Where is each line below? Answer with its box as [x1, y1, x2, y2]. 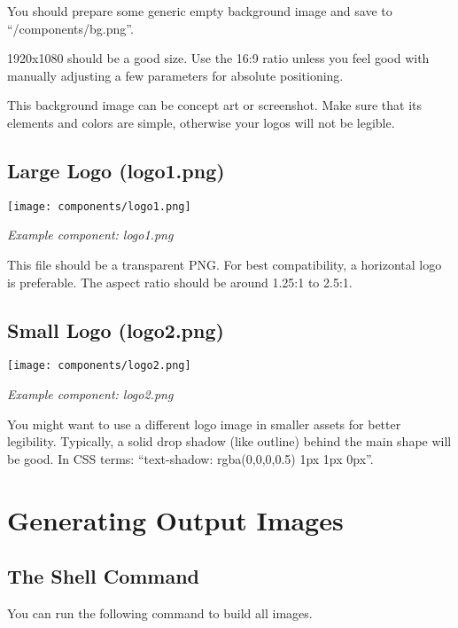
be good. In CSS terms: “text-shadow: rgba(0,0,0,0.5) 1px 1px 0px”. [7, 449, 374, 467]
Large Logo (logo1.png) [7, 156, 225, 184]
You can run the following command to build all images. [7, 604, 313, 623]
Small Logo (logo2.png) [7, 316, 224, 343]
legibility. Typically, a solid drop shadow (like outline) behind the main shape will [7, 432, 452, 451]
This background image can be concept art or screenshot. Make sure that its [7, 96, 422, 114]
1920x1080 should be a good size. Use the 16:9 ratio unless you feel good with [7, 49, 430, 67]
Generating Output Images [7, 501, 344, 538]
